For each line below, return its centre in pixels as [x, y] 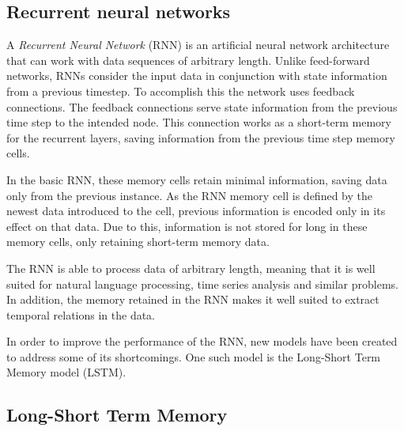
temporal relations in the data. [81, 314]
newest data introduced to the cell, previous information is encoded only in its [196, 211]
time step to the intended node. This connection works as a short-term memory [199, 122]
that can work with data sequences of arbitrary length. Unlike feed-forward [188, 60]
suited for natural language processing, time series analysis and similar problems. [202, 284]
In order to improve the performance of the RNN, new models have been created [202, 341]
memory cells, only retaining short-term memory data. [138, 242]
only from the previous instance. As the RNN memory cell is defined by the [189, 195]
